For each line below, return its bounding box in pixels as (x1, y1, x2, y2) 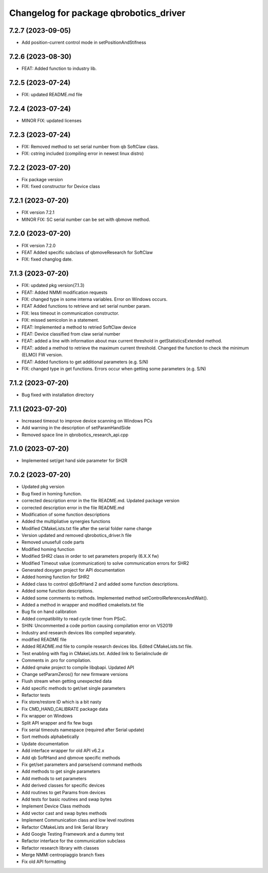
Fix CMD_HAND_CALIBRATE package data (21, 706, 108, 712)
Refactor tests (21, 692, 51, 698)
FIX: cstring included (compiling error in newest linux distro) (21, 150, 144, 156)
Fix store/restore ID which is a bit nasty (21, 699, 102, 705)
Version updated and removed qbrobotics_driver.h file (21, 533, 132, 538)
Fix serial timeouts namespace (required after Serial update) (21, 727, 144, 733)
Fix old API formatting (21, 859, 67, 865)
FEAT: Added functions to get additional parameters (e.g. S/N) (21, 359, 148, 365)
